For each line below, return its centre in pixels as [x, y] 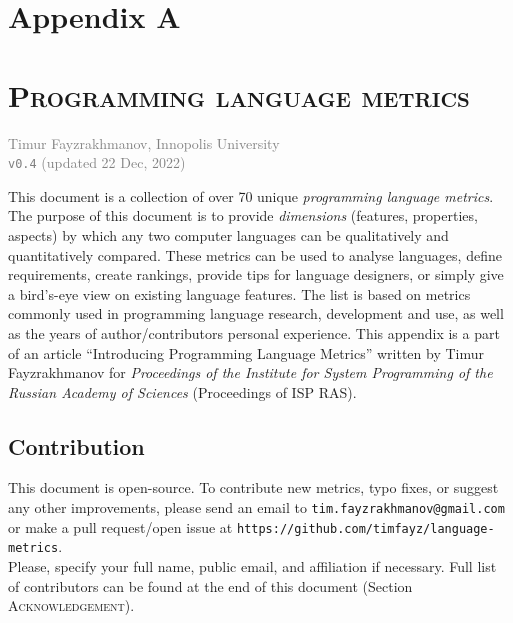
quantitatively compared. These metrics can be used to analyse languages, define [255, 254]
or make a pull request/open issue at [120, 526]
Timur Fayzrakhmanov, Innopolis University [144, 142]
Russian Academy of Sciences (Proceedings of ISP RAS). [182, 391]
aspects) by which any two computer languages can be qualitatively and [228, 234]
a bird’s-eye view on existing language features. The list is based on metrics [239, 293]
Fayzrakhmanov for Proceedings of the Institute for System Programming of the [250, 372]
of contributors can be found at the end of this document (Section [210, 585]
